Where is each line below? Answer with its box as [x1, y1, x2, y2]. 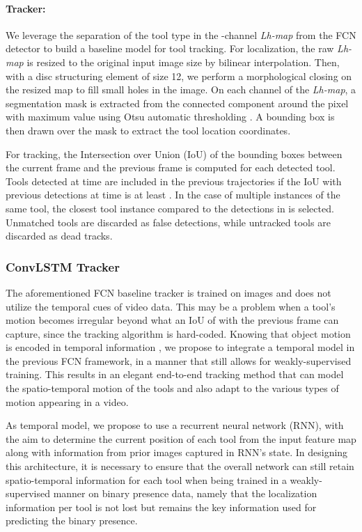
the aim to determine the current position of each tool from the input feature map [6, 431, 356, 446]
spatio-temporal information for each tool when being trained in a [6, 472, 287, 487]
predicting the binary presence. [6, 513, 138, 528]
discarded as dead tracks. [6, 228, 113, 243]
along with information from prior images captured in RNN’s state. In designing [6, 445, 348, 460]
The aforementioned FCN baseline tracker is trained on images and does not [6, 285, 331, 299]
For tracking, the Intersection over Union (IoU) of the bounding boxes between [6, 146, 343, 161]
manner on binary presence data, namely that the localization [53, 486, 317, 501]
